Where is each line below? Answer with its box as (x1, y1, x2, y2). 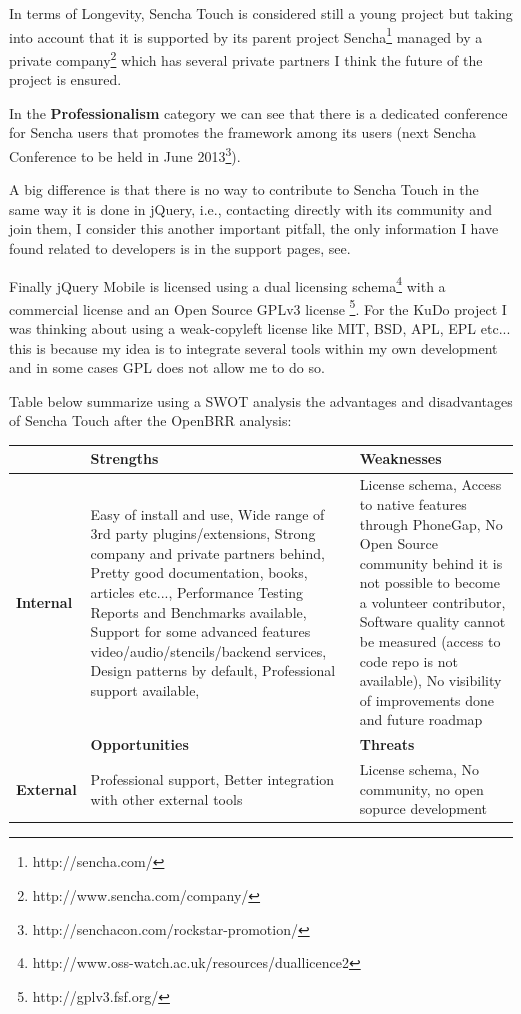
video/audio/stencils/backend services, (90, 640, 327, 661)
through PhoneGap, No (359, 513, 503, 534)
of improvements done (359, 689, 495, 710)
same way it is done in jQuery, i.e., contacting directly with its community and (9, 198, 492, 219)
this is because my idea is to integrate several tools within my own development (9, 337, 498, 358)
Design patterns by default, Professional (90, 660, 336, 681)
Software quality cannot (359, 611, 506, 632)
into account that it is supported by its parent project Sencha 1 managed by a (9, 23, 483, 47)
